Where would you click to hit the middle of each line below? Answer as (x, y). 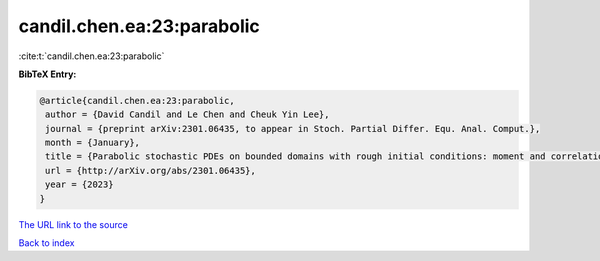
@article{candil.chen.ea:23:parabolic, (137, 100)
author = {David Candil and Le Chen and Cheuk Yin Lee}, (187, 114)
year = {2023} (79, 184)
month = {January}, (92, 143)
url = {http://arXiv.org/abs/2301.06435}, (151, 170)
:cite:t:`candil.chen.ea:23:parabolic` (91, 56)
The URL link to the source (73, 224)
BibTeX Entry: (47, 74)
